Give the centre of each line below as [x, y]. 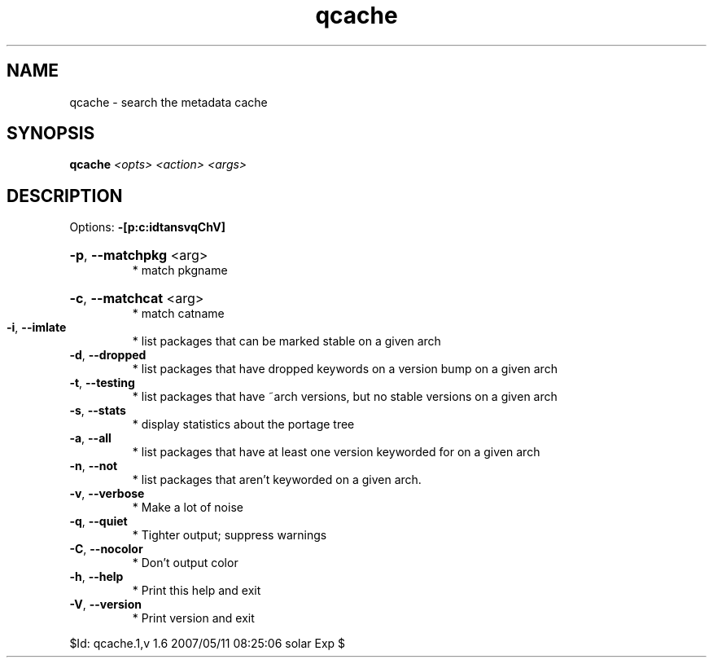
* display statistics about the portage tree [243, 424]
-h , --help [96, 577]
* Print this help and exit [197, 591]
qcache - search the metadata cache [168, 102]
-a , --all [90, 438]
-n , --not [94, 466]
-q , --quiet [98, 521]
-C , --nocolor [106, 549]
